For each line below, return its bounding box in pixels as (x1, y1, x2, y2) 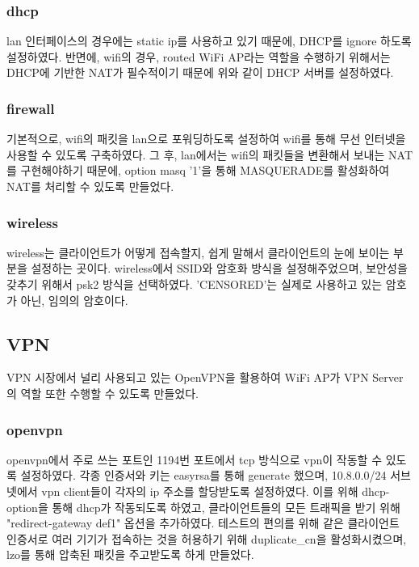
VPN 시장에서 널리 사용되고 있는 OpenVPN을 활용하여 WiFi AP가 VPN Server (6, 369, 404, 386)
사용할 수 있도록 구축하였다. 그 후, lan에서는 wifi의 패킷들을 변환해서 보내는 (6, 146, 385, 163)
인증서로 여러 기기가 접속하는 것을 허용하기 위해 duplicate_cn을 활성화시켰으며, (6, 530, 407, 547)
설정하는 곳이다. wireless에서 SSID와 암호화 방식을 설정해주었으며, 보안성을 (31, 260, 408, 277)
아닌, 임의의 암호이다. (20, 291, 128, 308)
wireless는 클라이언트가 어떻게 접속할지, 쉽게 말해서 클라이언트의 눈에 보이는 (6, 243, 390, 260)
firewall (6, 98, 55, 118)
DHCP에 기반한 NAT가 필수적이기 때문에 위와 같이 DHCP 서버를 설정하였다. (6, 64, 394, 81)
